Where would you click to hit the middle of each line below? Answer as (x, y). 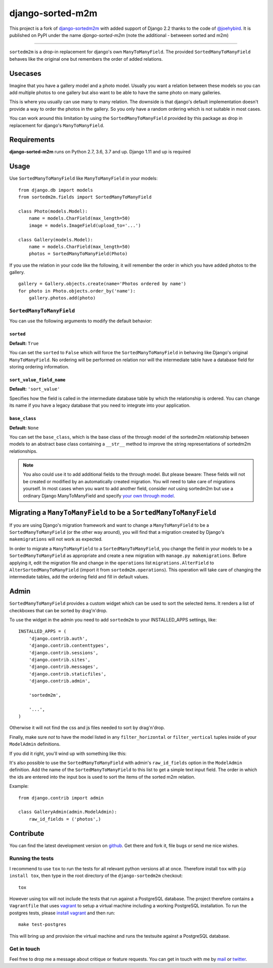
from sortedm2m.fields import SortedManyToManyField (85, 197)
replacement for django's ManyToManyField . (57, 125)
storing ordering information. (39, 366)
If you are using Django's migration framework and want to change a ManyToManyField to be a (109, 525)
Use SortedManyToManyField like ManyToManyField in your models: (83, 178)
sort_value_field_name (37, 380)
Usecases (25, 73)
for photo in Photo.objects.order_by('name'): (77, 291)
